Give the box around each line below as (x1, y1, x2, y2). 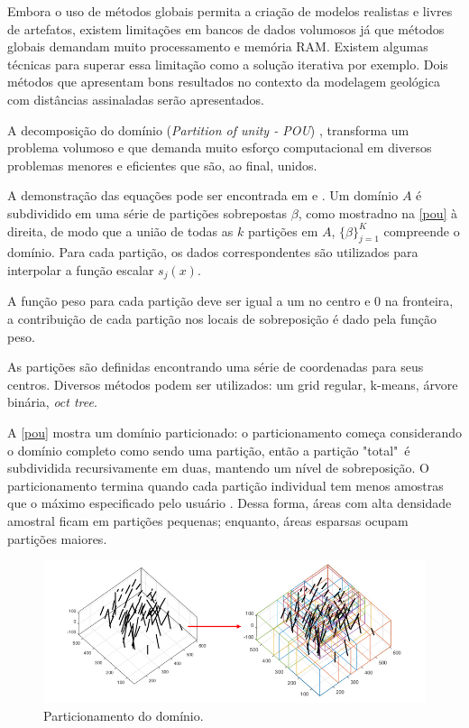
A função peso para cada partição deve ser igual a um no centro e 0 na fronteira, (7, 291, 454, 310)
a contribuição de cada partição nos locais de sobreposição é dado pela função (7, 309, 437, 327)
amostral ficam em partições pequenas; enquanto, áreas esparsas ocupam (7, 511, 409, 530)
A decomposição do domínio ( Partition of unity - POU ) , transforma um (7, 120, 409, 139)
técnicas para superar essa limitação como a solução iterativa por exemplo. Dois (7, 54, 448, 73)
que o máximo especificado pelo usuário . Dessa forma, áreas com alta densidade (7, 493, 452, 512)
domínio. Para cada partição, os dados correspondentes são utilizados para (7, 243, 418, 262)
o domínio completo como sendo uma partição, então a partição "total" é (7, 440, 410, 459)
